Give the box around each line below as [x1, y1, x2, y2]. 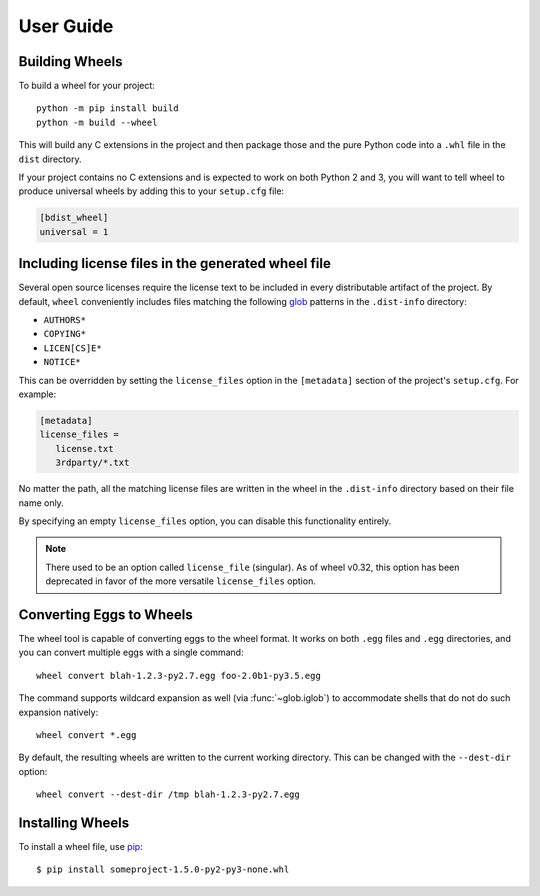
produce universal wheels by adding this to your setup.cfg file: [18, 185, 285, 197]
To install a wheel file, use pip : [18, 841, 144, 853]
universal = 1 [39, 226, 109, 237]
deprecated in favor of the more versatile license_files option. [45, 575, 317, 587]
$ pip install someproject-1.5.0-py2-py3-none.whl [36, 864, 290, 875]
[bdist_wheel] [39, 212, 109, 224]
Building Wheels [18, 53, 123, 70]
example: [18, 388, 57, 400]
